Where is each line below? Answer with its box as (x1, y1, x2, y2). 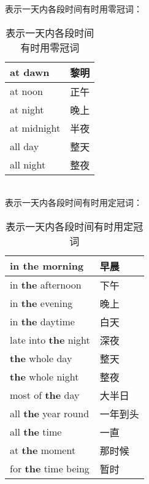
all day (10, 139, 39, 154)
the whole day (10, 351, 72, 366)
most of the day (10, 388, 80, 403)
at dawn (10, 65, 50, 80)
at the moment (10, 443, 76, 458)
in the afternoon (10, 278, 82, 292)
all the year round (10, 406, 90, 421)
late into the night (10, 333, 90, 347)
